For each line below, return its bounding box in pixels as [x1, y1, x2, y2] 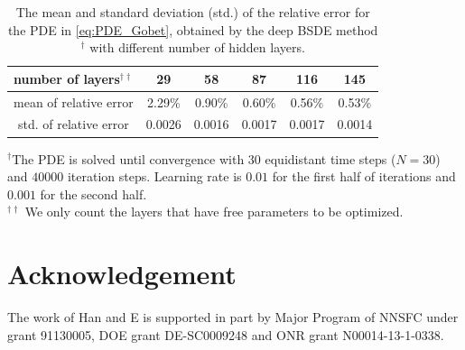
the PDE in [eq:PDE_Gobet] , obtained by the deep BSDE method [7, 20, 378, 39]
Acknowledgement [7, 255, 237, 292]
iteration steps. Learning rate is [67, 167, 242, 186]
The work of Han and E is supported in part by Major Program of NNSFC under [7, 308, 459, 327]
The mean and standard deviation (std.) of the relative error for [15, 3, 370, 21]
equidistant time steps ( [265, 149, 396, 168]
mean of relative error [14, 92, 134, 111]
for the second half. [40, 184, 147, 203]
